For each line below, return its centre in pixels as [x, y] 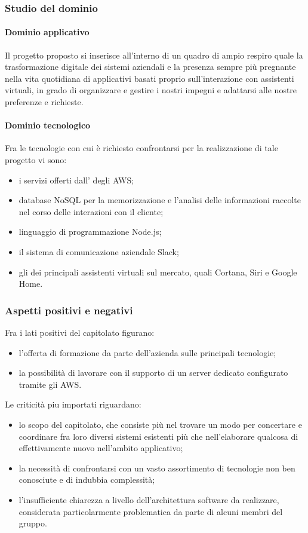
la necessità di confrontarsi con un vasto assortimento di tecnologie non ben [157, 468]
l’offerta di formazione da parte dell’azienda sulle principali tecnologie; [147, 352]
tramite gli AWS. [50, 384]
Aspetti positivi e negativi [69, 310]
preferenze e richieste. [44, 102]
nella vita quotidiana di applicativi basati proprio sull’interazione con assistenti [150, 78]
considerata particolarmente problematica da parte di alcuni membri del [151, 511]
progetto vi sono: [36, 160]
